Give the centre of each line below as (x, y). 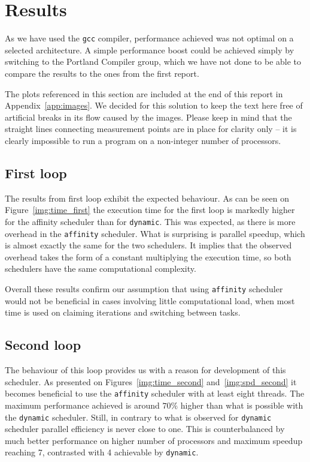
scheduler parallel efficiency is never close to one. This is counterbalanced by (145, 429)
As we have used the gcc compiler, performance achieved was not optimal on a (149, 38)
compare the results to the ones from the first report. (102, 73)
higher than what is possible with (242, 405)
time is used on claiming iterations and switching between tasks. (123, 312)
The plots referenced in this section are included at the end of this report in (144, 93)
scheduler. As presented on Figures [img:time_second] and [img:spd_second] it (151, 381)
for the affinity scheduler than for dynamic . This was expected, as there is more (150, 221)
